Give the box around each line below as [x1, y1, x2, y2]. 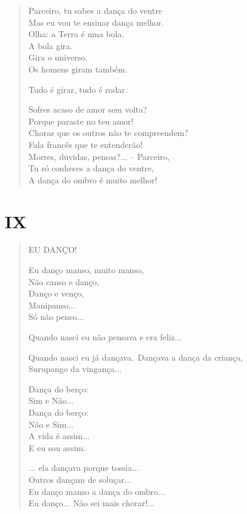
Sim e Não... [28, 394, 74, 407]
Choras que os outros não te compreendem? [28, 126, 188, 139]
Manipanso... [28, 298, 76, 311]
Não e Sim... [28, 418, 74, 430]
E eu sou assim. [28, 441, 86, 453]
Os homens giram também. [28, 62, 127, 75]
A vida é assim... [28, 430, 90, 442]
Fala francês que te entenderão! [28, 138, 143, 150]
